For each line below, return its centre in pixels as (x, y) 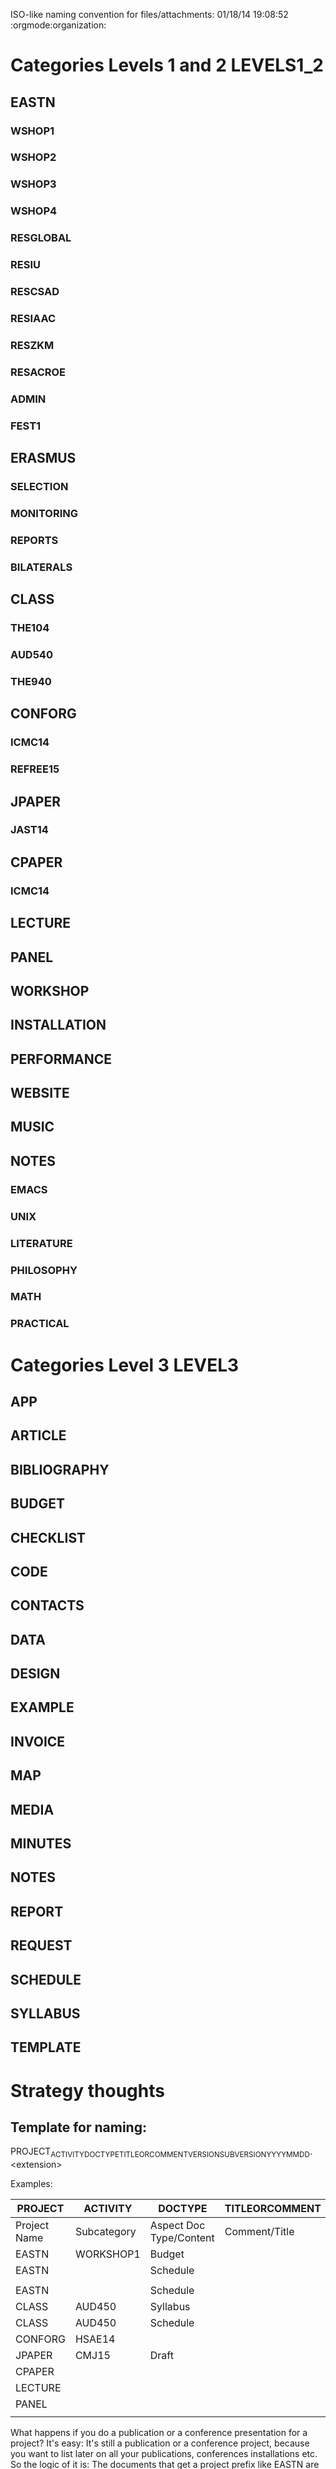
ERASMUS (43, 458)
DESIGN (35, 1674)
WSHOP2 (33, 157)
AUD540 (31, 654)
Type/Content (182, 2238)
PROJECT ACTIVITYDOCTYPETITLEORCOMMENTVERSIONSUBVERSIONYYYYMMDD (160, 2152)
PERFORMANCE (61, 1059)
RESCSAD (35, 292)
